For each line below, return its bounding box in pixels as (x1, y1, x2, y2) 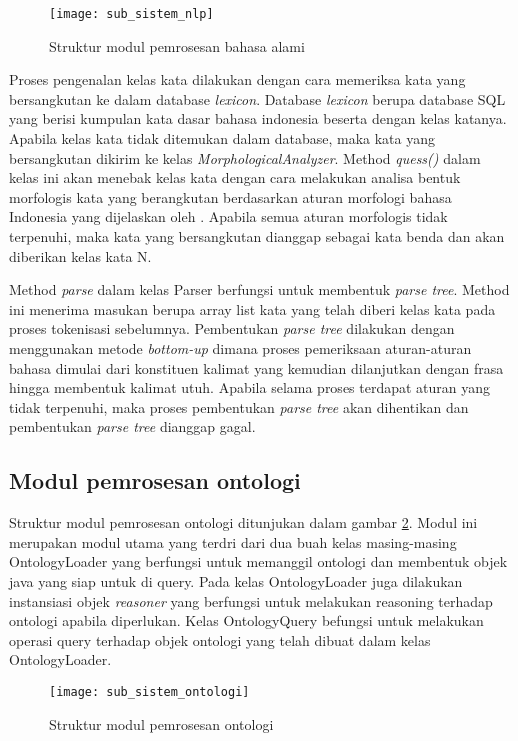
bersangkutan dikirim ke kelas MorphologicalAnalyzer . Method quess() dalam (9, 147, 481, 168)
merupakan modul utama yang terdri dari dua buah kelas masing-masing (9, 531, 457, 552)
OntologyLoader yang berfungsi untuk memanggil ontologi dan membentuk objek (9, 551, 508, 572)
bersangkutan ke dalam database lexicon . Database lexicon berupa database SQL (9, 88, 506, 109)
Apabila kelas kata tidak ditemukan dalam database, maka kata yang (9, 128, 436, 149)
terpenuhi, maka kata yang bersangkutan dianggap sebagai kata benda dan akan (9, 226, 505, 246)
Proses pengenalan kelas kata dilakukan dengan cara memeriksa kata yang (9, 69, 466, 90)
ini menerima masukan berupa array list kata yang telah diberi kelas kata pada (9, 298, 496, 319)
